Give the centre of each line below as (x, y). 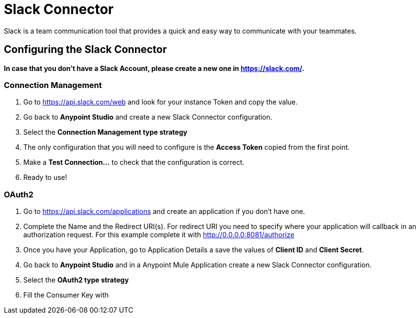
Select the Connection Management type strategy (105, 132)
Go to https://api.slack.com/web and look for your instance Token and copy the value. (160, 102)
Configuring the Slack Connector (85, 50)
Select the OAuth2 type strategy (76, 280)
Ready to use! (45, 177)
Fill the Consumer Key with (66, 295)
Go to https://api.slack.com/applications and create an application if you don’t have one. (164, 212)
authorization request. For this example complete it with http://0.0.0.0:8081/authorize (159, 235)
